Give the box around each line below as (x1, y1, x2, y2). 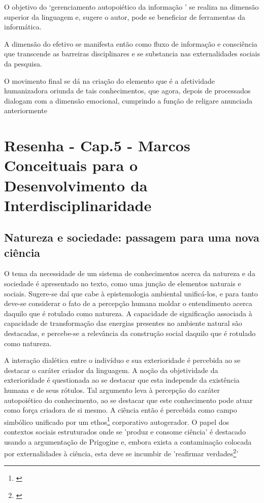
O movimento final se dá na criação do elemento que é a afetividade (4, 75, 215, 86)
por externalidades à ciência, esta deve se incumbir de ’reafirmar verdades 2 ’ (4, 447, 239, 458)
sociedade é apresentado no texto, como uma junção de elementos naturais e (4, 278, 241, 289)
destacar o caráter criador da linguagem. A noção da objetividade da (4, 364, 218, 375)
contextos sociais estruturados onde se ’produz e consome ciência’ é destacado (4, 426, 246, 437)
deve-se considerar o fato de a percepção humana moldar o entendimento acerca (4, 298, 252, 309)
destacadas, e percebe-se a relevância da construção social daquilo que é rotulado (4, 328, 256, 339)
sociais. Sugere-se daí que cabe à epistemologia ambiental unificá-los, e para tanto (4, 288, 258, 298)
